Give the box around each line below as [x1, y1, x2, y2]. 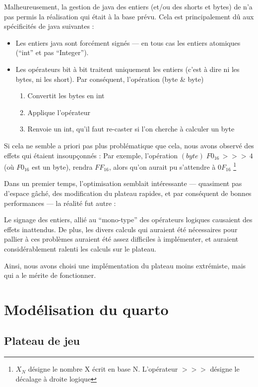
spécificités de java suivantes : [4, 21, 94, 31]
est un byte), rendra [32, 161, 93, 172]
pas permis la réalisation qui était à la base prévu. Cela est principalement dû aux [4, 11, 254, 21]
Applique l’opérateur [27, 107, 91, 117]
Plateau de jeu [4, 333, 80, 348]
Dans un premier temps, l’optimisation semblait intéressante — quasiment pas [4, 178, 242, 189]
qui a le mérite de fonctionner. [4, 270, 96, 280]
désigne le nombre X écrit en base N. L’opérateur [28, 364, 178, 374]
